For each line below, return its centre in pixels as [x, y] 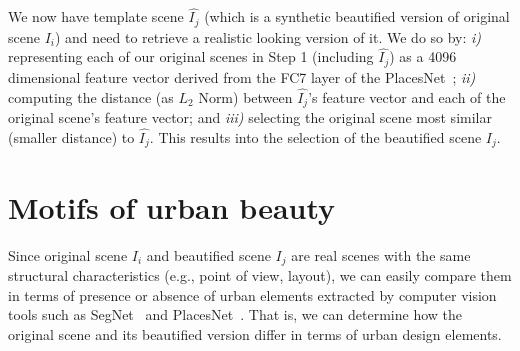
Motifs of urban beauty [172, 206]
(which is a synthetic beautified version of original [357, 16]
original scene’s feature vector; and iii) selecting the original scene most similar [250, 117]
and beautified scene [208, 254]
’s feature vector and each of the [407, 96]
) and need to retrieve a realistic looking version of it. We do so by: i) [268, 36]
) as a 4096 [423, 56]
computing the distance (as [91, 96]
